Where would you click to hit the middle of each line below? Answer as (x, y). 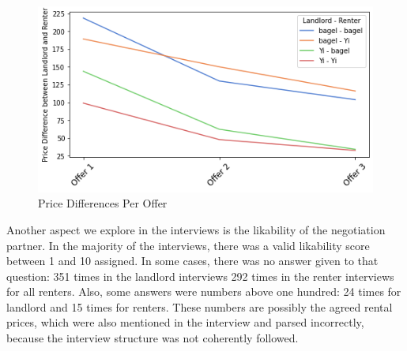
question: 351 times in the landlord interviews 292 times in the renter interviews (200, 276)
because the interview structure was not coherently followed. (153, 338)
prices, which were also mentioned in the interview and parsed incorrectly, (185, 322)
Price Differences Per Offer (103, 203)
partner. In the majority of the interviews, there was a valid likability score (188, 245)
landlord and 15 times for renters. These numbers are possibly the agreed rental (200, 306)
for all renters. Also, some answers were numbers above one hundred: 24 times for (204, 291)
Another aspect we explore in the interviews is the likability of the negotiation (196, 229)
